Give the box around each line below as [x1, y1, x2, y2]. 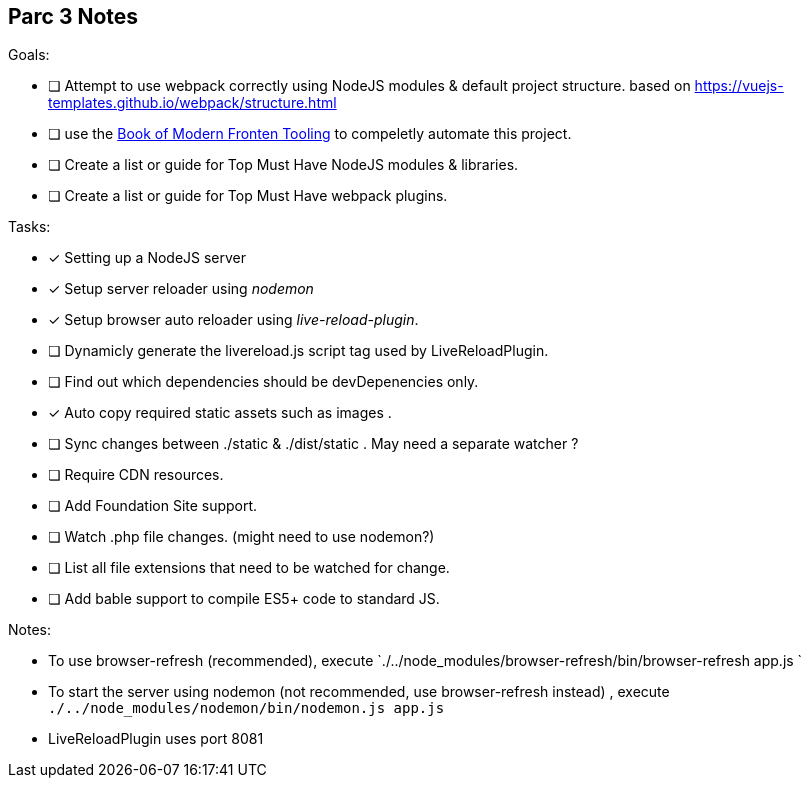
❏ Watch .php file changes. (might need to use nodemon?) [48, 528, 435, 546]
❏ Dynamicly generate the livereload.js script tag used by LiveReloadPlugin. [48, 342, 549, 360]
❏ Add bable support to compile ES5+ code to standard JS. [48, 590, 440, 608]
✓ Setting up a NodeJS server [48, 249, 247, 267]
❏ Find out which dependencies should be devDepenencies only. [48, 373, 479, 391]
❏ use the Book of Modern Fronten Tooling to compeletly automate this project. [48, 125, 572, 143]
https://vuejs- [694, 77, 784, 95]
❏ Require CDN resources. [48, 466, 224, 484]
